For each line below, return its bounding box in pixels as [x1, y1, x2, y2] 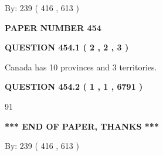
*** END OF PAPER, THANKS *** [5, 120, 159, 132]
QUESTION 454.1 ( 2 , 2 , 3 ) [5, 41, 129, 53]
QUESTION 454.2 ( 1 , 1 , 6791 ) [5, 80, 143, 93]
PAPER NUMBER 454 [5, 21, 101, 33]
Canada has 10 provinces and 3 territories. [5, 60, 157, 73]
